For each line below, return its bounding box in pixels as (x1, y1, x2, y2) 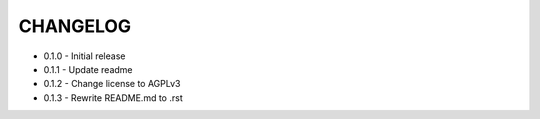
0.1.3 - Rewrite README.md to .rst (43, 91, 184, 104)
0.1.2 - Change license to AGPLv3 (43, 78, 181, 90)
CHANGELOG (18, 15, 132, 37)
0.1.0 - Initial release (43, 50, 126, 62)
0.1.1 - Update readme (43, 63, 133, 75)
